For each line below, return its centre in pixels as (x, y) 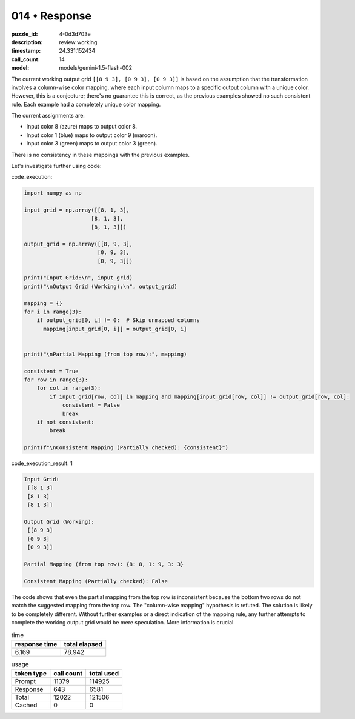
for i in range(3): (53, 312)
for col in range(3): (69, 388)
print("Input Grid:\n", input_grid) (78, 278)
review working (78, 42)
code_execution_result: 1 (42, 463)
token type (31, 674)
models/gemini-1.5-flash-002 (96, 68)
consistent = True (51, 371)
